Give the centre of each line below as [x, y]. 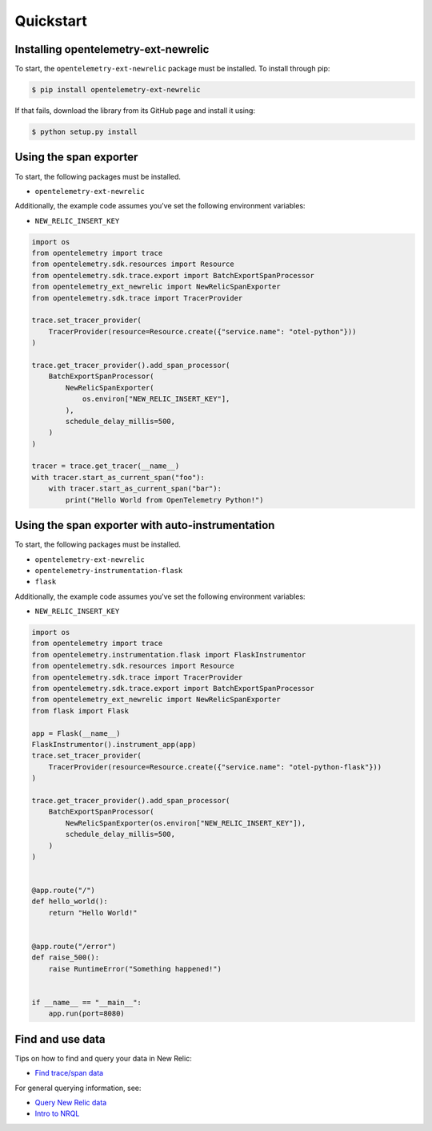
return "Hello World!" [93, 913]
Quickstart [51, 21]
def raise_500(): [66, 957]
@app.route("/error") [74, 947]
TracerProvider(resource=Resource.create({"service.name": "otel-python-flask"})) [215, 767]
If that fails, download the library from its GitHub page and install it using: [135, 111]
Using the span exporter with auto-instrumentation [145, 525]
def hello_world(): [70, 901]
